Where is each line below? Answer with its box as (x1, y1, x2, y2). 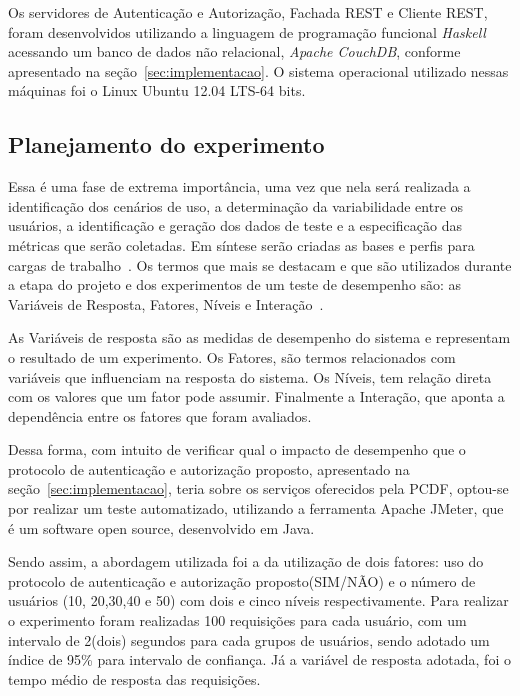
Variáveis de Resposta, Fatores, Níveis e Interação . (8, 293, 324, 314)
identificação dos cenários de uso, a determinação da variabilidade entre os (8, 195, 464, 216)
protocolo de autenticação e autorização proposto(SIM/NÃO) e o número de (8, 570, 476, 591)
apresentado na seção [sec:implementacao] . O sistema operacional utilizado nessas (8, 60, 509, 81)
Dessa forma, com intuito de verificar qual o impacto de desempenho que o (8, 439, 466, 460)
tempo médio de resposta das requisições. (8, 668, 261, 689)
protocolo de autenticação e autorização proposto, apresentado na (8, 458, 410, 479)
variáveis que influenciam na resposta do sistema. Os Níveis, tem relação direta (8, 366, 492, 387)
